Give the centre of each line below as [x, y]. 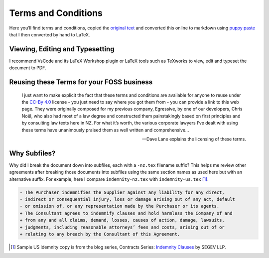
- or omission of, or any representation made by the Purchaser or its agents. [120, 206]
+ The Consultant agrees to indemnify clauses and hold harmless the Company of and [126, 213]
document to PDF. [28, 68]
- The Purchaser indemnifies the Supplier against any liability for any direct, [122, 192]
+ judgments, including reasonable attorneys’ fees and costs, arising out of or [122, 227]
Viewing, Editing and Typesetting [62, 49]
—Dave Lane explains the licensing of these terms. [194, 139]
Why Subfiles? [32, 153]
